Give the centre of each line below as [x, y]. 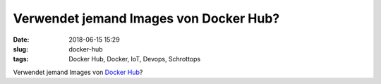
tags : [21, 59]
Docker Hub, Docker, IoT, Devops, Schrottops [135, 59]
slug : [20, 49]
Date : [21, 40]
